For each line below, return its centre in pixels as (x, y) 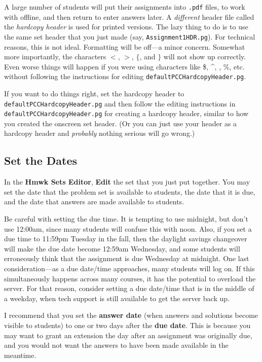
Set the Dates (41, 160)
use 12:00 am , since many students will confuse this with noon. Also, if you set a (128, 228)
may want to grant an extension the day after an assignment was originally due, (128, 335)
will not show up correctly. (205, 57)
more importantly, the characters (55, 57)
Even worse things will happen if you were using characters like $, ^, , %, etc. (124, 66)
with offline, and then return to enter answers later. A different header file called (129, 16)
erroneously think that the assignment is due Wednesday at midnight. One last (127, 258)
